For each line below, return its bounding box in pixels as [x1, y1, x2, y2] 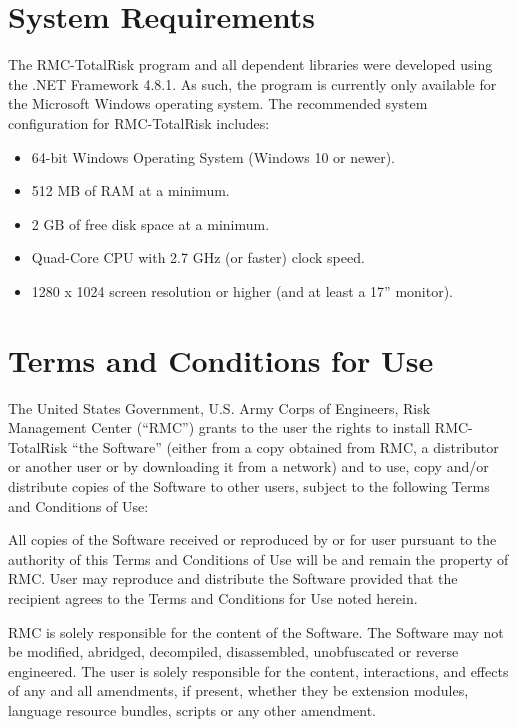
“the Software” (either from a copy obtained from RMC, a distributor [72, 436, 499, 457]
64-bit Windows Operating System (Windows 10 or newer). [31, 146, 395, 167]
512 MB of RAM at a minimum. [31, 180, 230, 201]
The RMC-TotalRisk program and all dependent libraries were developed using [8, 54, 493, 75]
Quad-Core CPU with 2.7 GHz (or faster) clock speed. [31, 247, 365, 268]
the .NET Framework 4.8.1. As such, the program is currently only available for [8, 73, 497, 94]
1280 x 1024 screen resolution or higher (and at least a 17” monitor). [31, 280, 453, 301]
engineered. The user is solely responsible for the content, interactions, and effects [8, 660, 509, 681]
